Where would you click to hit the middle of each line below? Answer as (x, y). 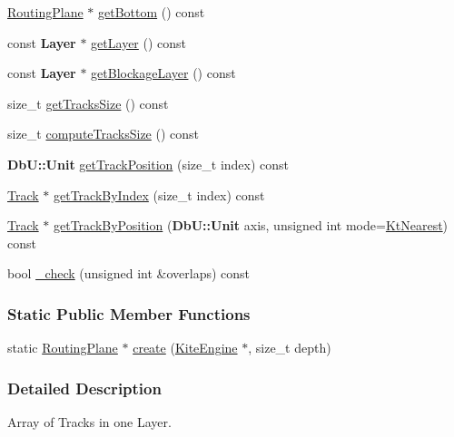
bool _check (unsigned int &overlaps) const (129, 273)
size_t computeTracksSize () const (104, 134)
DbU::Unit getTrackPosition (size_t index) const (148, 164)
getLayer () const (139, 42)
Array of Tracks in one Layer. (89, 421)
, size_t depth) (290, 348)
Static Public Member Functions (129, 313)
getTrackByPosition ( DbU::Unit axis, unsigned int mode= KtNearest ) (251, 225)
